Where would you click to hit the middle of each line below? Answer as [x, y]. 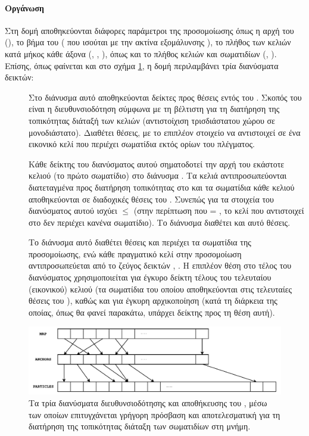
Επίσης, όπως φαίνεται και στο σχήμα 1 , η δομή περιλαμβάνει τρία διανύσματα [142, 65]
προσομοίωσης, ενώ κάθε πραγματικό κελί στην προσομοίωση [135, 253]
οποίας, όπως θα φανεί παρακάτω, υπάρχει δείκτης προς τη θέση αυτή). [152, 312]
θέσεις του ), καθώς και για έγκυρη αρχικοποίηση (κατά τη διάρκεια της [153, 300]
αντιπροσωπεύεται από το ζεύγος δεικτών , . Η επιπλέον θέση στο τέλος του [160, 265]
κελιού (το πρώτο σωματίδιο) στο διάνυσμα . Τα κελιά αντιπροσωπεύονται [158, 175]
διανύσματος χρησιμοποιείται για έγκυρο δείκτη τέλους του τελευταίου [150, 277]
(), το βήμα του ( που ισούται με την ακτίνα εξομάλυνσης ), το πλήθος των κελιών [148, 42]
